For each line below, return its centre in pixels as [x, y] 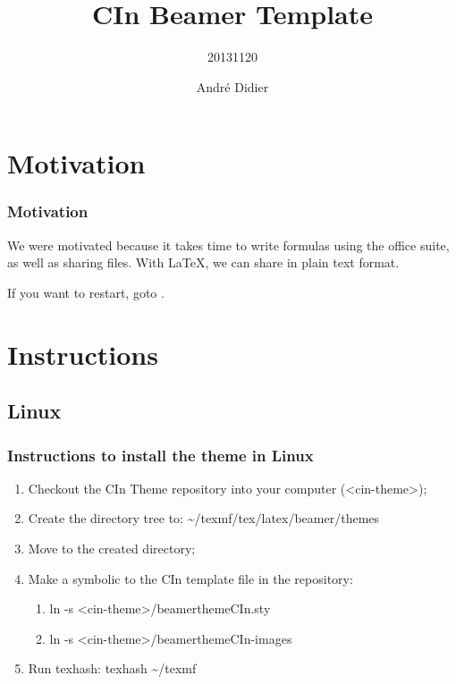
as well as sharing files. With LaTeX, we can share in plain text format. [203, 262]
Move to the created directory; [112, 549]
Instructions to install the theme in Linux [160, 455]
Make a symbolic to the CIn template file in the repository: [190, 578]
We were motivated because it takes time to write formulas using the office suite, [228, 245]
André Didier [232, 86]
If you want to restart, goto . [86, 292]
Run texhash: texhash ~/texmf [112, 668]
